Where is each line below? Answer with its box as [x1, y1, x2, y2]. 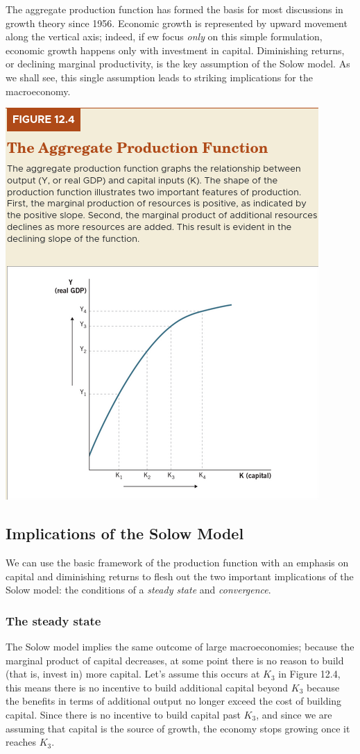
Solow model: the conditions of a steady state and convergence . [6, 582, 271, 597]
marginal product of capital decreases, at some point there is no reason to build [6, 653, 344, 667]
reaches [6, 735, 37, 749]
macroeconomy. [6, 83, 71, 98]
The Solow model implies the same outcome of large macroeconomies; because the [6, 639, 354, 653]
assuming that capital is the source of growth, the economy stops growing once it [6, 721, 350, 735]
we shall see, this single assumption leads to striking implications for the [6, 69, 313, 84]
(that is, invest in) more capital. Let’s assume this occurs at [6, 666, 260, 681]
